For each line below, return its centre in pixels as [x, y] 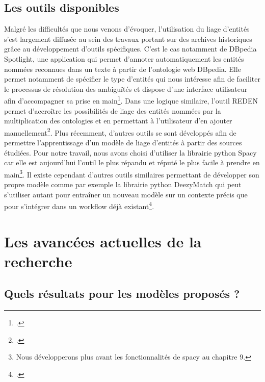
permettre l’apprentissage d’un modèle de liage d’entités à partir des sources [123, 143]
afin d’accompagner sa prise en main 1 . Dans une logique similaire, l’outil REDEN [131, 100]
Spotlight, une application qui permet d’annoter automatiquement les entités [124, 58]
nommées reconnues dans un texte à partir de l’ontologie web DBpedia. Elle [123, 69]
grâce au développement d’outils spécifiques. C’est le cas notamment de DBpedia [130, 49]
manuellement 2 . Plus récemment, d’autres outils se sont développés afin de [120, 132]
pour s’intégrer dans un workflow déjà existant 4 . [79, 205]
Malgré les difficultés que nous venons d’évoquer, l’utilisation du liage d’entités [127, 29]
